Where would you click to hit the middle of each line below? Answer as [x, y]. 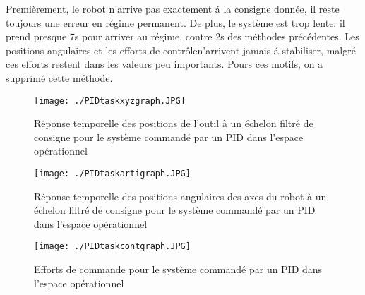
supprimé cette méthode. [59, 77]
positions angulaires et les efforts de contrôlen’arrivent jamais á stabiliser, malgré [181, 50]
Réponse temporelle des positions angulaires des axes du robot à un [180, 196]
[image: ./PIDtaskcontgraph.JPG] [112, 247]
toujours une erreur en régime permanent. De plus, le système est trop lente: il [175, 22]
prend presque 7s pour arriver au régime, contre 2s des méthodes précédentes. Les [182, 36]
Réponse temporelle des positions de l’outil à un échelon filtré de [174, 123]
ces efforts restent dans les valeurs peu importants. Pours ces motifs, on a [164, 64]
